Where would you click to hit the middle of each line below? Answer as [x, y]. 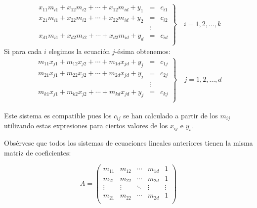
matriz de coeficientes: [38, 152]
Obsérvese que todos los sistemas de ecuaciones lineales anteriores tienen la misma [128, 143]
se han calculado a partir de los [171, 115]
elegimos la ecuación [79, 51]
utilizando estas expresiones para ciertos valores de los [86, 126]
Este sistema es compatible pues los [58, 115]
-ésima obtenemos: [143, 51]
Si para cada [23, 51]
